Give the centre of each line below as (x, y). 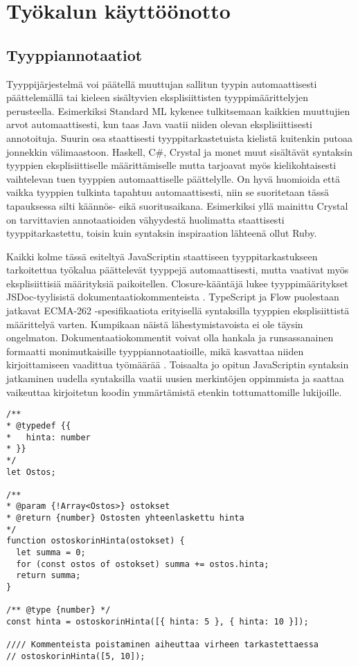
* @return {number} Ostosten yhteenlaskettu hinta (125, 518)
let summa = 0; (51, 553)
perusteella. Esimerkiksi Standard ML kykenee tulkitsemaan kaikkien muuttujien (178, 110)
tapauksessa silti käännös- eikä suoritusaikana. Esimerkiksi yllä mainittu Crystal (177, 205)
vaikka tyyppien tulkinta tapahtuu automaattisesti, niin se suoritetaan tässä (168, 192)
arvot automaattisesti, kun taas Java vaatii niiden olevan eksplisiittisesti (159, 124)
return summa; (48, 576)
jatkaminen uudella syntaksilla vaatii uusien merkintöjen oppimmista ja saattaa (175, 378)
